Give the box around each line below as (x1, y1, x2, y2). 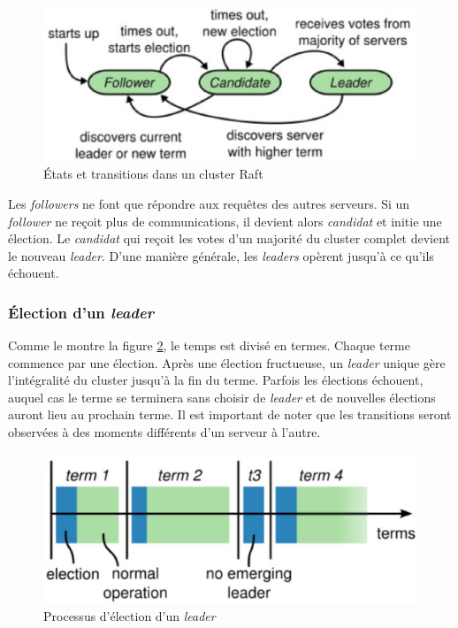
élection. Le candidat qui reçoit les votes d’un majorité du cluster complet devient (8, 229, 451, 248)
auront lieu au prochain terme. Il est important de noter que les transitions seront (8, 405, 452, 424)
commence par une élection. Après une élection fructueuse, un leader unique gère (8, 353, 446, 371)
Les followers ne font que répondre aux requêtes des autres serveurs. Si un (8, 194, 410, 212)
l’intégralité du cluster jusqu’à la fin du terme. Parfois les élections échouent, (8, 371, 424, 389)
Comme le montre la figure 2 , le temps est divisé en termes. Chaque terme (8, 336, 410, 355)
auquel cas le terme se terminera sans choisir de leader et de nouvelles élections (8, 387, 436, 406)
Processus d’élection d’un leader (43, 607, 216, 625)
